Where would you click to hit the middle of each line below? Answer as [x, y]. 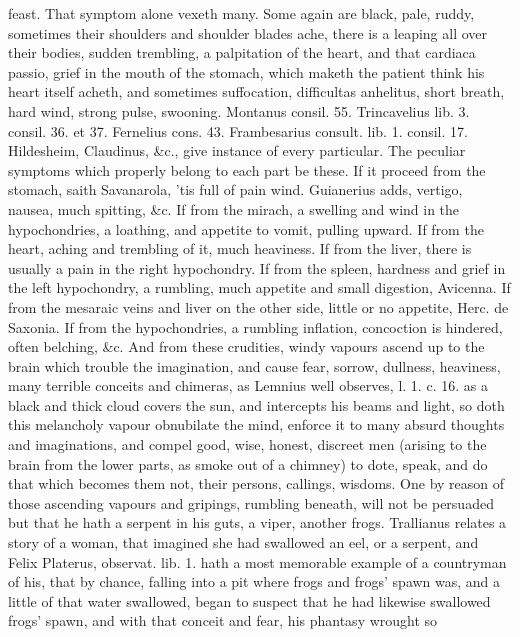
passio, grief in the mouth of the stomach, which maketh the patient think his [246, 71]
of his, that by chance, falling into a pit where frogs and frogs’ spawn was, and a [254, 581]
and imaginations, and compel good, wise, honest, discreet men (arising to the [247, 444]
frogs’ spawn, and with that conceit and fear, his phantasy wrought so [223, 620]
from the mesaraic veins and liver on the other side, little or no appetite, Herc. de [258, 306]
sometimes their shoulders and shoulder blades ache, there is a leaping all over [248, 32]
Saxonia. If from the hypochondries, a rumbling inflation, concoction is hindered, [255, 326]
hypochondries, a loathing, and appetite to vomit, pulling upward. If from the [246, 228]
